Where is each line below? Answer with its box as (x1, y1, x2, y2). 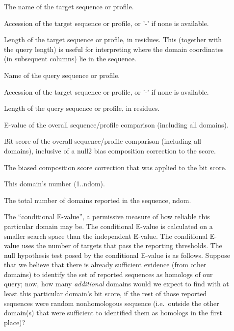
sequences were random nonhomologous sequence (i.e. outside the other (4, 298, 219, 308)
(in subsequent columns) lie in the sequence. (4, 53, 136, 64)
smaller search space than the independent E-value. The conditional (4, 230, 208, 241)
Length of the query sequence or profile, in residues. (4, 103, 160, 113)
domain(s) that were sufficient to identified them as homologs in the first (4, 307, 222, 318)
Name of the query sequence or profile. (4, 70, 120, 80)
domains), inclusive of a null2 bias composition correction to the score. (4, 145, 216, 155)
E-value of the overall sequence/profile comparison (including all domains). (4, 119, 229, 129)
